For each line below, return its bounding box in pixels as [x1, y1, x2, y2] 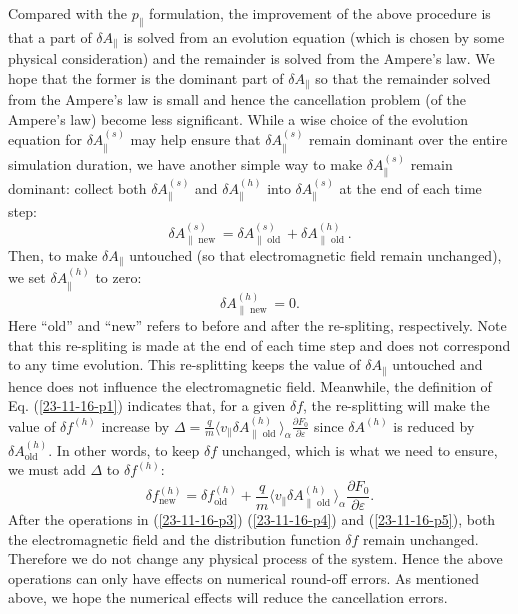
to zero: [95, 267, 142, 288]
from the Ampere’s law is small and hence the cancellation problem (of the [8, 89, 467, 110]
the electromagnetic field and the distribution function [8, 528, 341, 549]
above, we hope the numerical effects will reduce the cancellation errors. [8, 587, 448, 608]
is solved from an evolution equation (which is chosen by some [123, 26, 505, 47]
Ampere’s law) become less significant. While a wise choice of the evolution [8, 108, 469, 129]
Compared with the [8, 3, 128, 23]
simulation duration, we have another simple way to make [8, 153, 363, 174]
